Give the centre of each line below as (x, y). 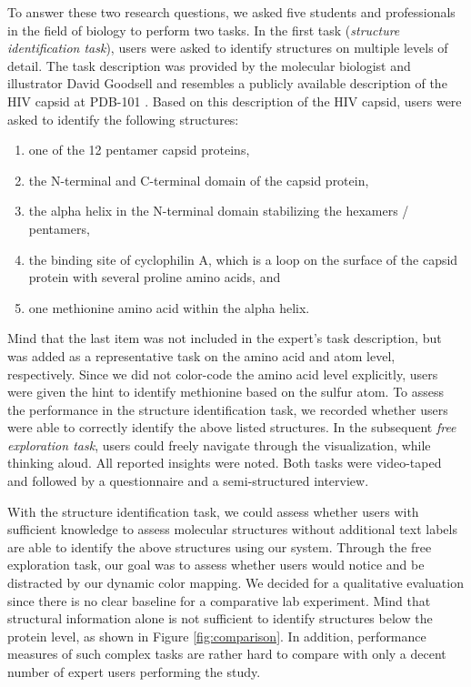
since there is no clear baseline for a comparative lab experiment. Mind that (219, 600)
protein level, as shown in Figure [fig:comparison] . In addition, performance (217, 636)
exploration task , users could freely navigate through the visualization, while (219, 445)
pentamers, (59, 228)
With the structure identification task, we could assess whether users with (213, 511)
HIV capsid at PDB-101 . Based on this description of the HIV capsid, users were (235, 101)
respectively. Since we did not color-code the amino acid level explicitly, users (223, 374)
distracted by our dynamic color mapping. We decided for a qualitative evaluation (235, 583)
